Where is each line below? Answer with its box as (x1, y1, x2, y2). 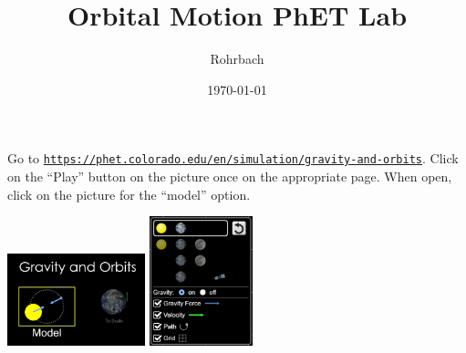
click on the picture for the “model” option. (7, 184, 251, 203)
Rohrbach (210, 49, 264, 68)
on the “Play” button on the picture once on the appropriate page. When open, (7, 166, 452, 185)
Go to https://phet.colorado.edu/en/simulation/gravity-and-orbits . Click (7, 149, 459, 168)
